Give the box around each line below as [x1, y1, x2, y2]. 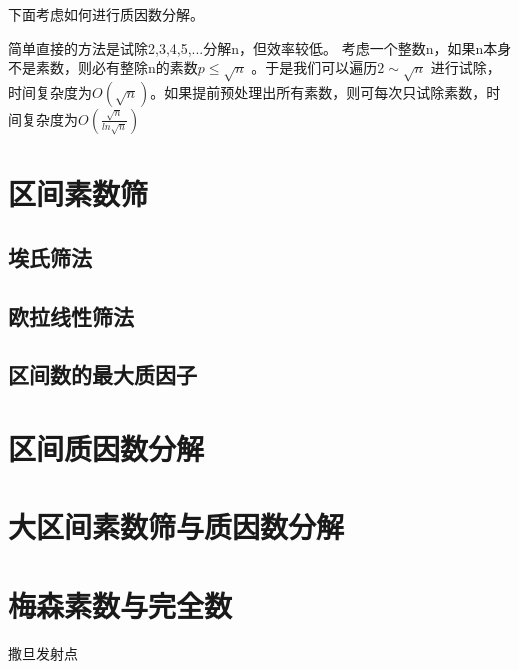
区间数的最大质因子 [8, 359, 197, 390]
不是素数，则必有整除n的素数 [8, 57, 198, 78]
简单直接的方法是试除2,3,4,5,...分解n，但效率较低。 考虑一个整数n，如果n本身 [8, 37, 512, 58]
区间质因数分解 [8, 427, 205, 468]
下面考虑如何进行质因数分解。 [8, 4, 204, 24]
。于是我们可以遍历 [251, 57, 378, 78]
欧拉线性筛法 [8, 300, 134, 331]
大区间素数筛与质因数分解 [8, 506, 345, 547]
